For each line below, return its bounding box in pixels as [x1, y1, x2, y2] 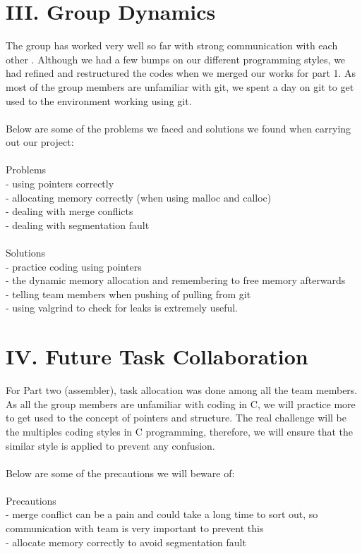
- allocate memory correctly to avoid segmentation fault [6, 534, 246, 549]
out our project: [6, 135, 74, 149]
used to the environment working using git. [6, 93, 192, 108]
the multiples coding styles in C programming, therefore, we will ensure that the [6, 424, 354, 438]
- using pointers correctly [6, 176, 114, 191]
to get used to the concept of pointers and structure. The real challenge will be [6, 410, 346, 425]
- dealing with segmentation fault [6, 217, 150, 232]
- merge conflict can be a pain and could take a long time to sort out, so [6, 507, 318, 522]
